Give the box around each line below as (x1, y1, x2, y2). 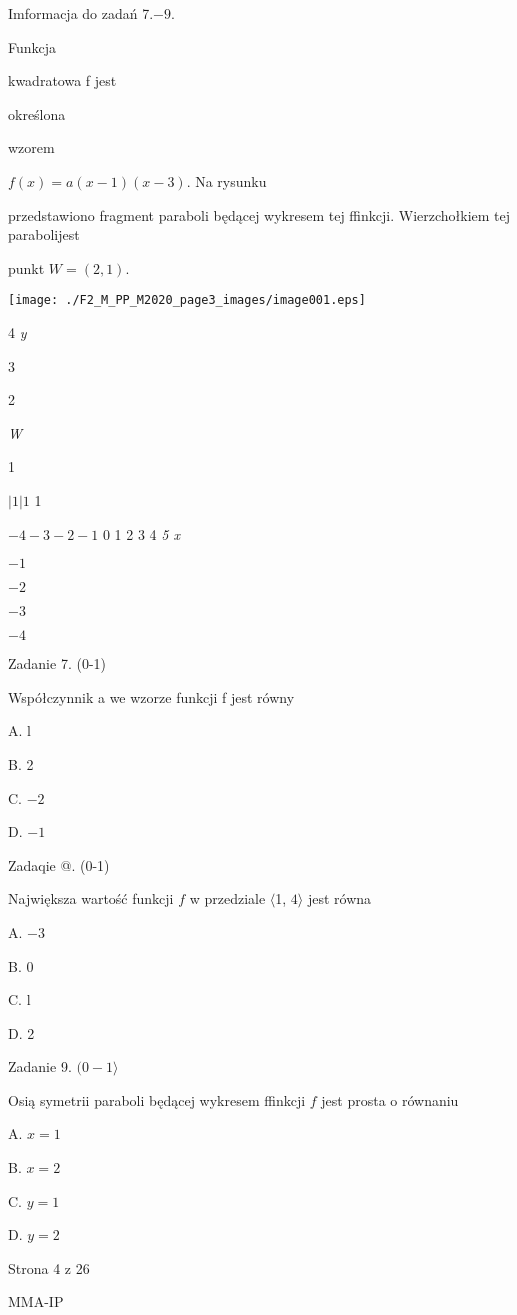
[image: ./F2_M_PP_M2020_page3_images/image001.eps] (8, 293, 366, 308)
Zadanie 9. (8, 1056, 72, 1077)
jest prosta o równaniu (321, 1089, 459, 1110)
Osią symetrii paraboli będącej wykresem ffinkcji (8, 1089, 306, 1110)
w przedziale (189, 888, 266, 909)
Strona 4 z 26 (8, 1257, 90, 1278)
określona (8, 103, 66, 124)
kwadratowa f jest (8, 70, 117, 91)
